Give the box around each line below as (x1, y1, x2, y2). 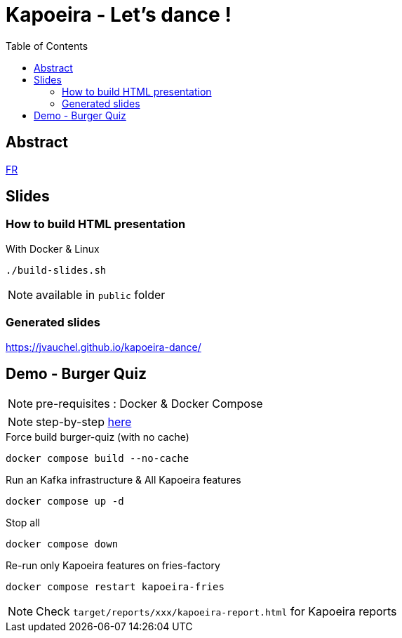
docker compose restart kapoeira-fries (6, 581, 225, 593)
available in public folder (36, 287, 166, 302)
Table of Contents (6, 39, 88, 52)
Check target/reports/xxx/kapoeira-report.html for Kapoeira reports (36, 604, 397, 619)
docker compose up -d (6, 496, 124, 507)
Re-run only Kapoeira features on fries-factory (6, 559, 220, 572)
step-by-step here (36, 415, 132, 430)
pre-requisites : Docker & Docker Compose (36, 397, 263, 411)
